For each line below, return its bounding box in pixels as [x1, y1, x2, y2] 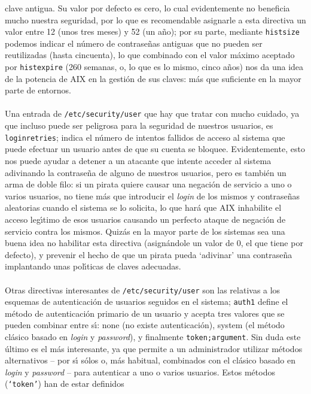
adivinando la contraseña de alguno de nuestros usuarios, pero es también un [5, 166, 286, 178]
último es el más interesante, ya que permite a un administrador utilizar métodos [5, 342, 303, 354]
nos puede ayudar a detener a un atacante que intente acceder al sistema [5, 154, 272, 166]
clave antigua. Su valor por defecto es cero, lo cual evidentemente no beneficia [5, 2, 290, 14]
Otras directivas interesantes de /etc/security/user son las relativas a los [5, 283, 280, 296]
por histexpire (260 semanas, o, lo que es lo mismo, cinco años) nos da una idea [5, 60, 304, 73]
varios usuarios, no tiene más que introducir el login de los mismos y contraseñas [5, 189, 300, 202]
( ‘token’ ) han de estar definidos [5, 377, 124, 390]
